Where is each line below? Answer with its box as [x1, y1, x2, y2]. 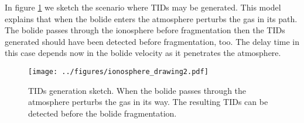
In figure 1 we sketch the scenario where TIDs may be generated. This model [5, 1, 281, 13]
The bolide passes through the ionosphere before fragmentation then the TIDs [5, 24, 285, 36]
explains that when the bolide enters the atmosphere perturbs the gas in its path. [5, 12, 298, 24]
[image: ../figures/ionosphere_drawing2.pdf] [28, 67, 209, 76]
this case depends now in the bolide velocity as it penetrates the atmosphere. [5, 47, 281, 59]
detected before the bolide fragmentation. [28, 107, 177, 119]
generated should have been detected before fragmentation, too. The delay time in [5, 35, 300, 47]
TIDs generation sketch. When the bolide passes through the [28, 84, 247, 96]
